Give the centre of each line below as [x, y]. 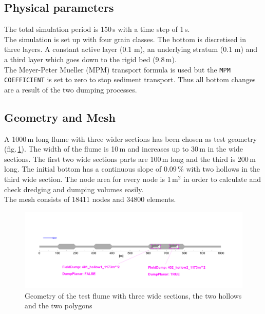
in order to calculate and [222, 179]
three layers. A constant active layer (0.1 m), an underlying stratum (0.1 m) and [131, 49]
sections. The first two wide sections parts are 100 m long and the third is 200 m [130, 159]
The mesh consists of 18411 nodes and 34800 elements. [90, 199]
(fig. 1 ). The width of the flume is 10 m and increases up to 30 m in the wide [124, 149]
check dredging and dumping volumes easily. [74, 189]
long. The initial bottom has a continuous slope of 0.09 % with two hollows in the [132, 169]
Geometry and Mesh [60, 117]
